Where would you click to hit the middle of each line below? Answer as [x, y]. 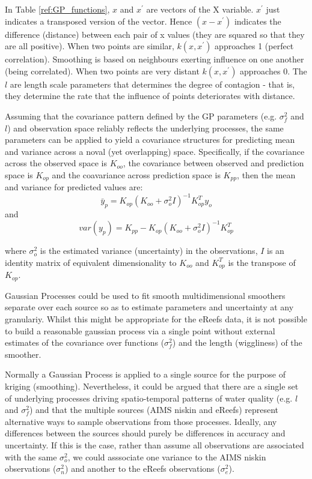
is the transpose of [262, 262]
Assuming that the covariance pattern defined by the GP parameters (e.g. [141, 116]
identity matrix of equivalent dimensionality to [91, 262]
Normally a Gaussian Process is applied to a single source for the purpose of [145, 374]
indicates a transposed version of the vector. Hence [99, 21]
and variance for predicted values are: [74, 187]
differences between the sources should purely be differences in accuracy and [145, 433]
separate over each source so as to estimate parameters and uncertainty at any [149, 307]
